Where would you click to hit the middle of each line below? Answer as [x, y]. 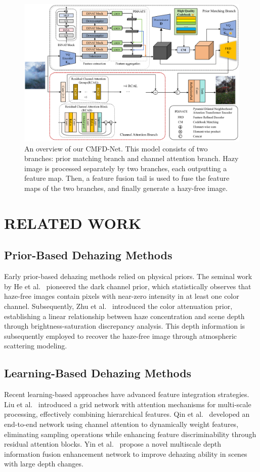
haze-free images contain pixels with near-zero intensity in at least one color [122, 296]
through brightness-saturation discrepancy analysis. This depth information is [125, 326]
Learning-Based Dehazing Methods [98, 373]
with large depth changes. [44, 464]
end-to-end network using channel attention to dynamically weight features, [121, 424]
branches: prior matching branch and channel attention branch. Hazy [132, 158]
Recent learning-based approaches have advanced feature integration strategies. [127, 394]
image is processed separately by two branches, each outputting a [126, 168]
